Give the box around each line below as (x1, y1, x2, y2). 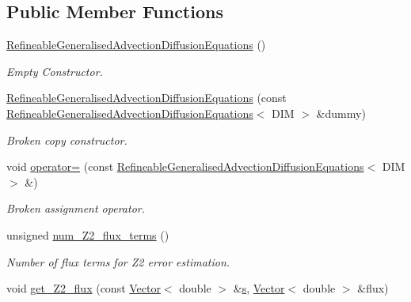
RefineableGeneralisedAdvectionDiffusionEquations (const (6, 89, 287, 106)
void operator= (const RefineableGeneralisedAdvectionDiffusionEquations (6, 158, 364, 175)
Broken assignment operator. (6, 200, 145, 217)
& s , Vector (233, 280, 285, 296)
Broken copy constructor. (6, 131, 127, 148)
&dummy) (316, 104, 366, 121)
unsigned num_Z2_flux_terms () (6, 226, 169, 243)
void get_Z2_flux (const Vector (6, 280, 161, 296)
